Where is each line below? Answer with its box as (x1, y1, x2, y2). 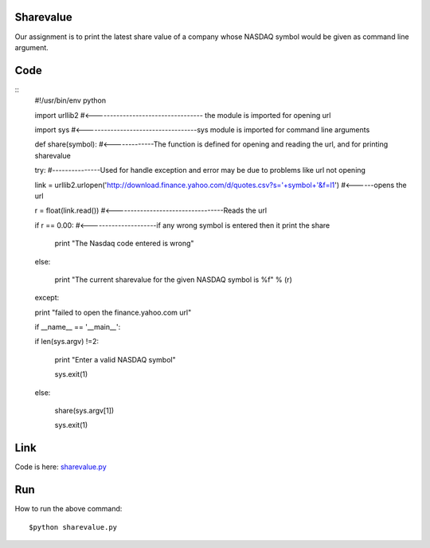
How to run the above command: (14, 504, 123, 514)
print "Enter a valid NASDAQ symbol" (54, 354, 176, 364)
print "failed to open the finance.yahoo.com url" (34, 307, 192, 317)
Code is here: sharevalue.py (14, 462, 107, 472)
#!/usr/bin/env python (34, 96, 107, 105)
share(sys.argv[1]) (54, 406, 115, 416)
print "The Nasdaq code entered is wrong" (54, 239, 194, 249)
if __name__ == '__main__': (34, 323, 121, 332)
